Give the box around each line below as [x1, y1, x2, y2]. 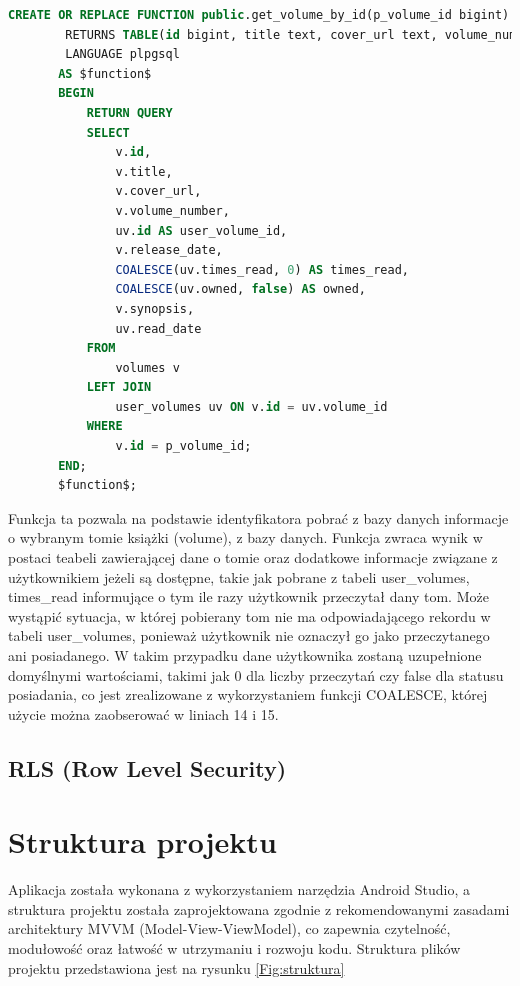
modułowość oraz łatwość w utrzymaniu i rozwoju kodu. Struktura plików [8, 938, 461, 959]
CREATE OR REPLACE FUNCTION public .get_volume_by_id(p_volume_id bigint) [8, 8, 510, 22]
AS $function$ [58, 66, 152, 81]
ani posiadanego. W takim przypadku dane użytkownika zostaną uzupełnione [8, 645, 482, 665]
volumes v [115, 360, 180, 375]
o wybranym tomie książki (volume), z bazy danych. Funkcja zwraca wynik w [8, 527, 483, 548]
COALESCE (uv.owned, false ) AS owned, [115, 282, 366, 297]
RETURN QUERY [86, 105, 173, 120]
